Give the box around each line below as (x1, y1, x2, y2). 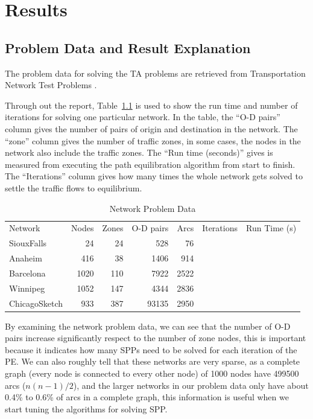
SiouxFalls (9, 237, 47, 249)
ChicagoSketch (9, 296, 63, 309)
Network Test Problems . (5, 78, 97, 91)
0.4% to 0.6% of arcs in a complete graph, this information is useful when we (5, 391, 289, 403)
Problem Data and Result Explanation (5, 38, 251, 57)
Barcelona (9, 266, 46, 279)
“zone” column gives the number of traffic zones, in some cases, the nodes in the (5, 134, 301, 147)
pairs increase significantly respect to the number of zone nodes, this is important (5, 331, 306, 344)
